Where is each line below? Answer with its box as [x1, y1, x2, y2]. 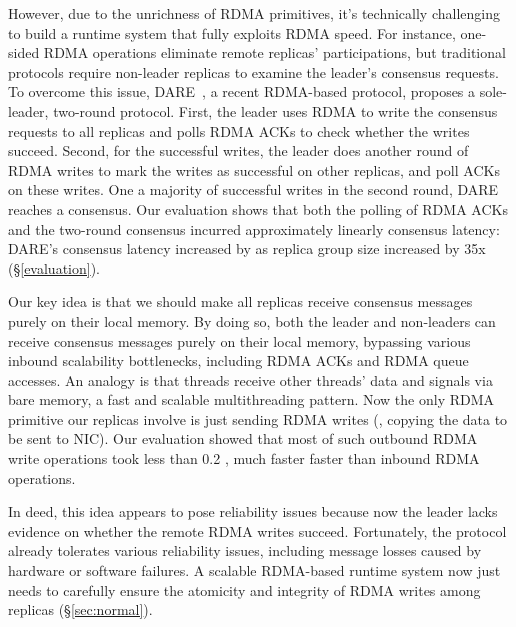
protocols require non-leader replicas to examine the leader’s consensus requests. [8, 61, 499, 82]
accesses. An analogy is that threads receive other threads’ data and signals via [8, 369, 493, 390]
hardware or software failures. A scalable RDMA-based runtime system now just [8, 560, 501, 581]
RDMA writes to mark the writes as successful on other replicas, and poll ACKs [8, 159, 500, 180]
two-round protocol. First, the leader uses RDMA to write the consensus [53, 100, 498, 121]
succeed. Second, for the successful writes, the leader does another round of [8, 140, 469, 161]
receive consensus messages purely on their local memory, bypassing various [8, 330, 471, 351]
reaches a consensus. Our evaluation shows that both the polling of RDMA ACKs [8, 198, 508, 219]
